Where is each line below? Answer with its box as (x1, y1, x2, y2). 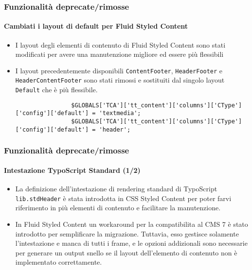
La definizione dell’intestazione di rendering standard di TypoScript (15, 184, 217, 194)
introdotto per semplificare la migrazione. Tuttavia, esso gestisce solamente (15, 228, 239, 238)
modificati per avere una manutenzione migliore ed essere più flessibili (15, 49, 224, 59)
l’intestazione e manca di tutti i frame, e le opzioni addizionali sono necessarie (15, 238, 248, 248)
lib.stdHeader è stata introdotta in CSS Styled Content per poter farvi (15, 193, 232, 203)
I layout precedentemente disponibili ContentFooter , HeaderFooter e (15, 65, 223, 75)
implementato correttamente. (15, 257, 102, 267)
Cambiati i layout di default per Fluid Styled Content (4, 21, 188, 31)
